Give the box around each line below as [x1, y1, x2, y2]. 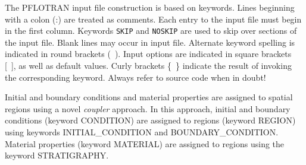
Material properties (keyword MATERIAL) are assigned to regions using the [5, 137, 285, 150]
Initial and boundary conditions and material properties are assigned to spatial [5, 91, 293, 103]
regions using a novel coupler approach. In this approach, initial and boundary [5, 102, 291, 115]
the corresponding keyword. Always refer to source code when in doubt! [5, 71, 266, 83]
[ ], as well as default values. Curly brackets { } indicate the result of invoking [5, 59, 292, 72]
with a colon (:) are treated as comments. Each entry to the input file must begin [5, 12, 302, 25]
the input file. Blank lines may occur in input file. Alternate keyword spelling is [5, 36, 295, 48]
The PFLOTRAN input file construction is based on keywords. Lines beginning [5, 1, 295, 13]
